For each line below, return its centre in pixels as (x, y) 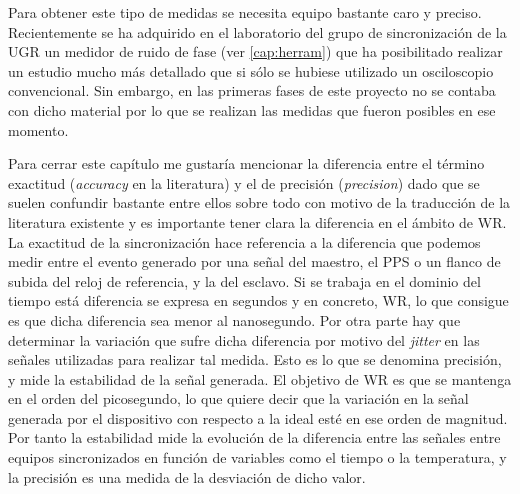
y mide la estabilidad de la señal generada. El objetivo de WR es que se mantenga (260, 378)
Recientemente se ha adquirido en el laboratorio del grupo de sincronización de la (257, 31)
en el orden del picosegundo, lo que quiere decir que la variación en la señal (238, 398)
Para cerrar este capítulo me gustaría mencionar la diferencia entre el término (246, 163)
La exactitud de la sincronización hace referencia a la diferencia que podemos (244, 241)
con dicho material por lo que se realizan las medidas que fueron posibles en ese (252, 109)
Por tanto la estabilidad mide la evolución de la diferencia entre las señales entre (254, 437)
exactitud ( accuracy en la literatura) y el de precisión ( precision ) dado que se (244, 182)
